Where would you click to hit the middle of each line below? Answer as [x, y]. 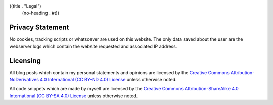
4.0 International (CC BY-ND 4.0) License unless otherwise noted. [108, 79]
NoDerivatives [24, 79]
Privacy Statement [39, 27]
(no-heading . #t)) [41, 13]
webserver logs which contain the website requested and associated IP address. [93, 46]
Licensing [25, 61]
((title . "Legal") [25, 6]
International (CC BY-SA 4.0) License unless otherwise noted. [74, 96]
